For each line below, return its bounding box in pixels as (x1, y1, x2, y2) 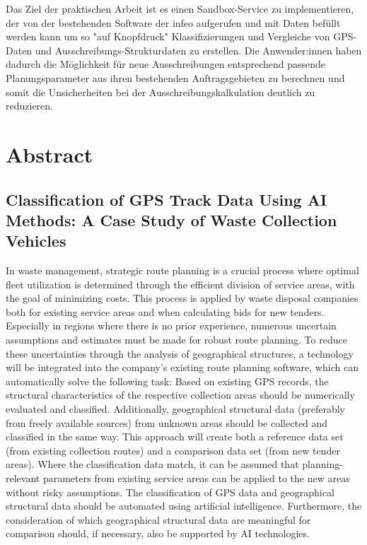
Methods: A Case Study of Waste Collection (6, 209, 337, 230)
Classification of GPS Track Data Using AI (6, 188, 327, 210)
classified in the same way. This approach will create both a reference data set (6, 429, 344, 444)
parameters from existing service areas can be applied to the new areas (42, 471, 350, 486)
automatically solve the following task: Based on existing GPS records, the (6, 373, 329, 388)
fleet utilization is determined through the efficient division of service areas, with (6, 276, 355, 291)
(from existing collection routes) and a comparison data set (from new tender (6, 443, 340, 457)
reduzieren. (6, 98, 53, 113)
